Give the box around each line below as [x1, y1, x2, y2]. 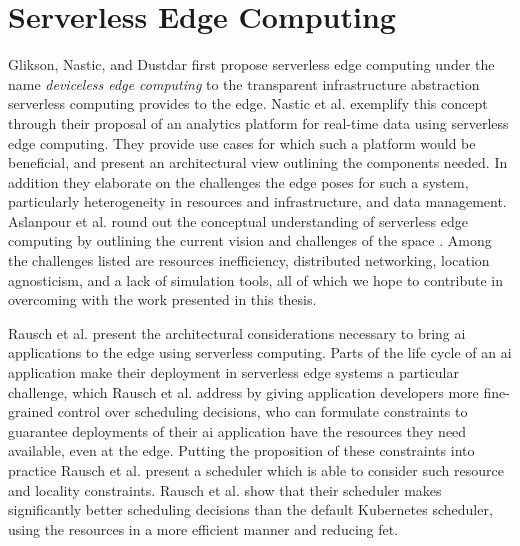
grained [8, 401, 54, 422]
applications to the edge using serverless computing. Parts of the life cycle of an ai [8, 342, 512, 363]
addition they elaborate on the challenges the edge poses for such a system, [8, 171, 469, 192]
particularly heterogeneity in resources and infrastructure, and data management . [8, 191, 507, 212]
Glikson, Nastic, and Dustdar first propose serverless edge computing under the [8, 54, 495, 75]
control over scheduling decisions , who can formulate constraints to [57, 401, 468, 422]
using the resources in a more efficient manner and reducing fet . [8, 518, 399, 539]
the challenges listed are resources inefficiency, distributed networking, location [8, 250, 490, 271]
